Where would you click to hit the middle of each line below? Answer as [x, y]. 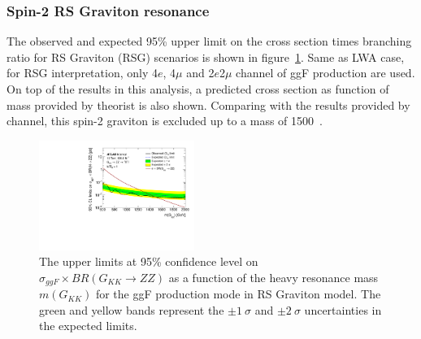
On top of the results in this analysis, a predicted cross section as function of [198, 89]
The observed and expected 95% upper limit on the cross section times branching [209, 41]
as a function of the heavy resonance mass [273, 277]
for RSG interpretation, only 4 [82, 73]
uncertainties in [343, 309]
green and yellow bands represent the [132, 309]
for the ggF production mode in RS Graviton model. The [238, 294]
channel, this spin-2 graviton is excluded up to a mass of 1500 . [165, 121]
